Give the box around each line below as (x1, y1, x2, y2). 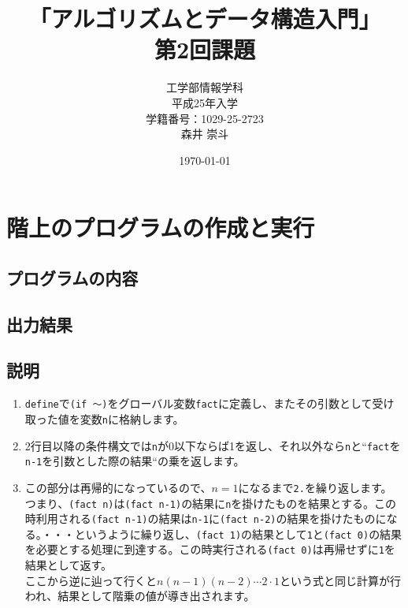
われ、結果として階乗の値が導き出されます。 (24, 587, 255, 604)
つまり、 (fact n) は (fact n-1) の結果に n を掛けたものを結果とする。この (24, 494, 396, 511)
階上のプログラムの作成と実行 (6, 211, 315, 244)
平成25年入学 (172, 94, 238, 110)
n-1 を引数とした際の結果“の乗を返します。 (24, 453, 245, 469)
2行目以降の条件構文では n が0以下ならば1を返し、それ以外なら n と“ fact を (24, 437, 401, 453)
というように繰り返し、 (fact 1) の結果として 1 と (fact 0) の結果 (74, 525, 402, 542)
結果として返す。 (24, 557, 112, 573)
